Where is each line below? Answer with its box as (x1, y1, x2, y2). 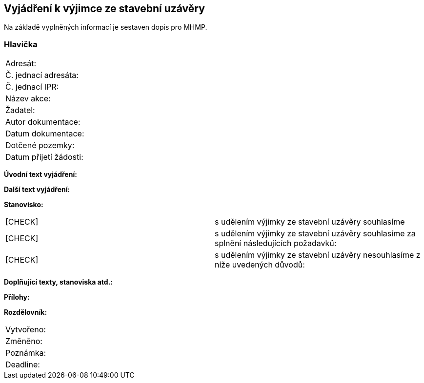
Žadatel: (5, 105, 35, 115)
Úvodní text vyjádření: (4, 170, 77, 179)
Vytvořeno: (5, 325, 46, 335)
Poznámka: (5, 348, 46, 358)
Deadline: (5, 360, 40, 370)
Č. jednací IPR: (5, 82, 59, 92)
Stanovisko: (4, 200, 43, 209)
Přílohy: (4, 293, 30, 302)
